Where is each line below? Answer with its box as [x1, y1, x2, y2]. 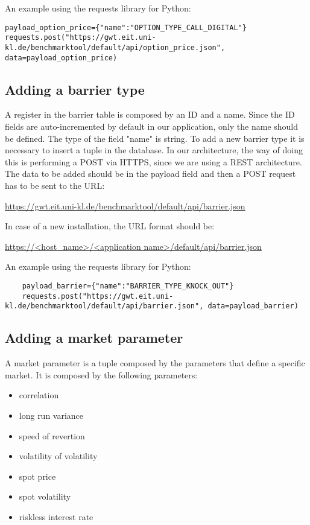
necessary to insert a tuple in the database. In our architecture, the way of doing [5, 144, 303, 156]
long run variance [19, 409, 84, 421]
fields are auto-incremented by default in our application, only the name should [5, 120, 299, 133]
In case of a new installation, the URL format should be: [5, 220, 215, 232]
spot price [19, 469, 56, 482]
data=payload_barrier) [207, 302, 299, 311]
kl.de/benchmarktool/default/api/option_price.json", [5, 43, 226, 52]
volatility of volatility [19, 450, 98, 462]
